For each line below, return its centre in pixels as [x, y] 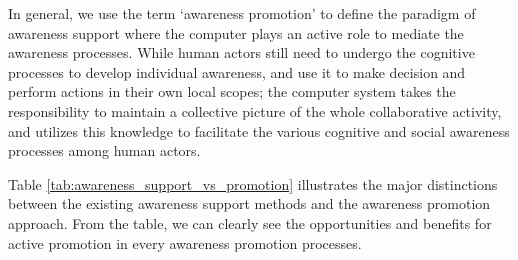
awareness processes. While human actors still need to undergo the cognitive [241, 52]
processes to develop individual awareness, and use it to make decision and [237, 71]
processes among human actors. [104, 150]
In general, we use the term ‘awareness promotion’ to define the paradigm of [242, 13]
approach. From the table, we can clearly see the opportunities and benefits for [250, 222]
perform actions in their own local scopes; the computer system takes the [232, 91]
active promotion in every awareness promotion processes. [185, 242]
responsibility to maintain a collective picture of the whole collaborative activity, [255, 110]
